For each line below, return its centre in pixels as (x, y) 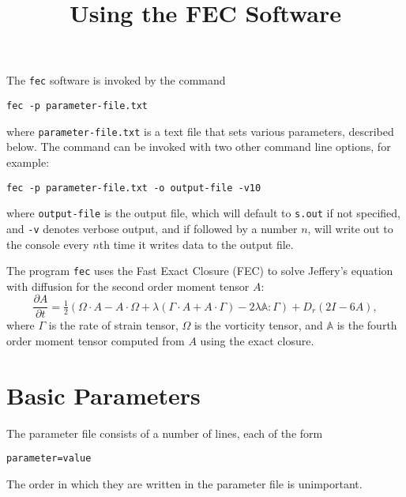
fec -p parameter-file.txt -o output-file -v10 (134, 188)
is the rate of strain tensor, (113, 325)
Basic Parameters (103, 395)
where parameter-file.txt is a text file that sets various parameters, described (200, 131)
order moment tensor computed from (96, 341)
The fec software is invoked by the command (116, 80)
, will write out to (350, 228)
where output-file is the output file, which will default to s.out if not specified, (203, 213)
